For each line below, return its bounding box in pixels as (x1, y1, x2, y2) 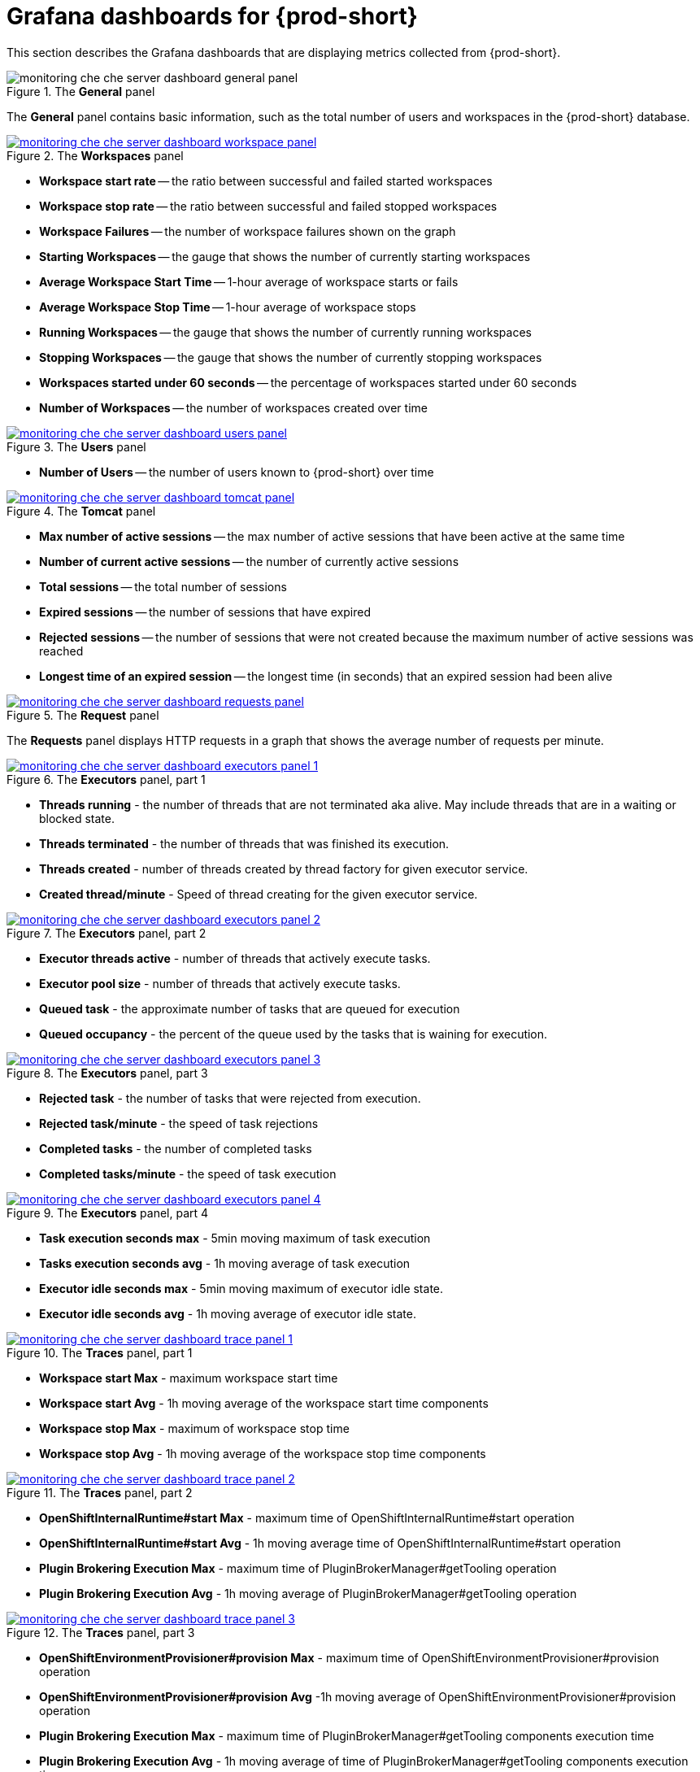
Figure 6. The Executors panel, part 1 (7, 772, 206, 786)
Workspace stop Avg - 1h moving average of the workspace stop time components (39, 1446, 486, 1461)
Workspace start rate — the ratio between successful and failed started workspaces (39, 173, 493, 188)
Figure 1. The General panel (7, 84, 155, 98)
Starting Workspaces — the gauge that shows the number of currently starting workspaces (39, 249, 531, 263)
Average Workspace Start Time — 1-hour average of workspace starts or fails (39, 274, 459, 289)
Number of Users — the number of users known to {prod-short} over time (39, 464, 434, 479)
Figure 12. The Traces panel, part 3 (7, 1625, 195, 1639)
